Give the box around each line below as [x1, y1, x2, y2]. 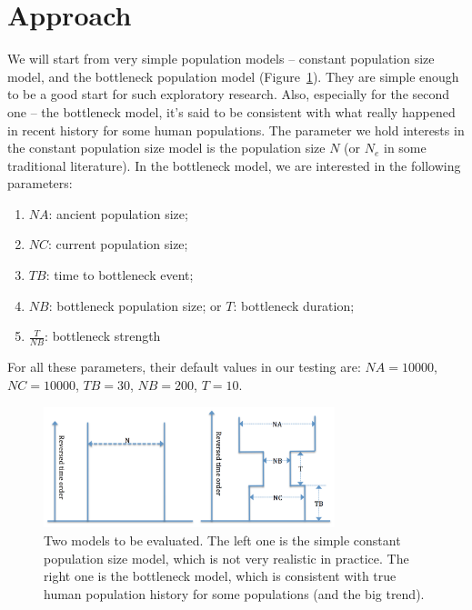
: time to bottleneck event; [45, 265, 194, 285]
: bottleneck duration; [233, 295, 355, 315]
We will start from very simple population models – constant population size [7, 49, 435, 68]
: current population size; [48, 235, 188, 254]
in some [383, 138, 427, 157]
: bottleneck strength [45, 326, 161, 345]
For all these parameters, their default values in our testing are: [7, 357, 361, 376]
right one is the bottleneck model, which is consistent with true [44, 566, 397, 585]
